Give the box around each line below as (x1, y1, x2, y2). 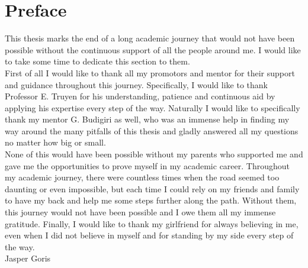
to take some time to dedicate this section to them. (5, 55, 190, 67)
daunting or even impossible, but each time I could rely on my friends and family (5, 182, 300, 195)
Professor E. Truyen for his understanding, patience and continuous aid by (5, 90, 275, 102)
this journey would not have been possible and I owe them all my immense (5, 206, 276, 218)
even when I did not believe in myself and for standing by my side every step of (5, 229, 294, 241)
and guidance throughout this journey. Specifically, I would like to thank (5, 78, 268, 91)
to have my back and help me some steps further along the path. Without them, (5, 194, 297, 206)
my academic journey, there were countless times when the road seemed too (5, 171, 280, 183)
